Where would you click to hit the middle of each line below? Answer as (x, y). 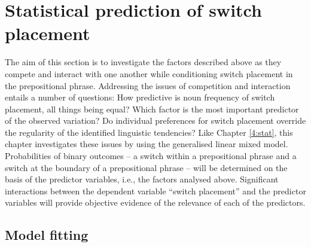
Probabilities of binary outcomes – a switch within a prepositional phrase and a (151, 156)
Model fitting (47, 235)
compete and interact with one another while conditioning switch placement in (149, 73)
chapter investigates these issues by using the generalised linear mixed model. (147, 144)
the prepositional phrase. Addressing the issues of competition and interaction (148, 85)
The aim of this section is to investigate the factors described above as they (143, 62)
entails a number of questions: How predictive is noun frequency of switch (140, 97)
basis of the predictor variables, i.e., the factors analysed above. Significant (142, 179)
